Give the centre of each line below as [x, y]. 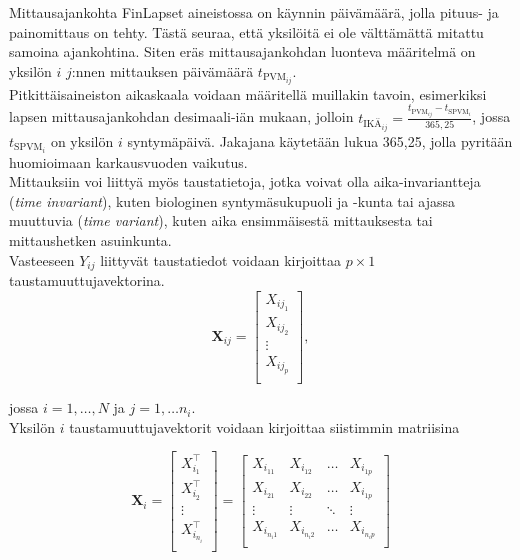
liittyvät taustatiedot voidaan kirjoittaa [221, 259]
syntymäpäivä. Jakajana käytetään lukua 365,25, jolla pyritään [320, 140]
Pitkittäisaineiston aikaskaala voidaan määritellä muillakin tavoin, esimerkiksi [248, 93]
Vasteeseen [42, 259]
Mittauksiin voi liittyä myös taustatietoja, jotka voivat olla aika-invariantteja [245, 181]
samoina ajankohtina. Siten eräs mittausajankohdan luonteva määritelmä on [242, 51]
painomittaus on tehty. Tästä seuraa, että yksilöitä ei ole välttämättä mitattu [246, 31]
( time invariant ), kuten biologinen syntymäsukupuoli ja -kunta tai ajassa [232, 200]
